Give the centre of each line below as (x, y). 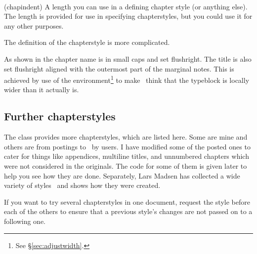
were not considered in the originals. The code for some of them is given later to (126, 165)
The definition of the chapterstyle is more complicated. (87, 42)
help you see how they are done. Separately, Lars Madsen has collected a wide (122, 175)
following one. (25, 221)
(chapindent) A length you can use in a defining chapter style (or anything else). (126, 6)
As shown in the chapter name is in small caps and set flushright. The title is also (128, 58)
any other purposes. (34, 25)
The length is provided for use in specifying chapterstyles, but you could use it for (128, 16)
